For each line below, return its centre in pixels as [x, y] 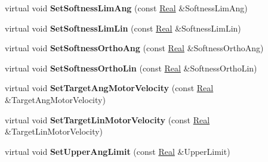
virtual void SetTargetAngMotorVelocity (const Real [109, 88]
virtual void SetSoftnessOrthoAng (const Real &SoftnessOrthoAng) [134, 48]
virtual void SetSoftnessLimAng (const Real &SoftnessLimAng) [126, 8]
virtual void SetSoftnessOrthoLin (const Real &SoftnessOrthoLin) [131, 68]
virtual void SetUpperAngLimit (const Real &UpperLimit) [118, 151]
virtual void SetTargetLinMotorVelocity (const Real [107, 119]
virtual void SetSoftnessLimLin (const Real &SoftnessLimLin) [123, 28]
